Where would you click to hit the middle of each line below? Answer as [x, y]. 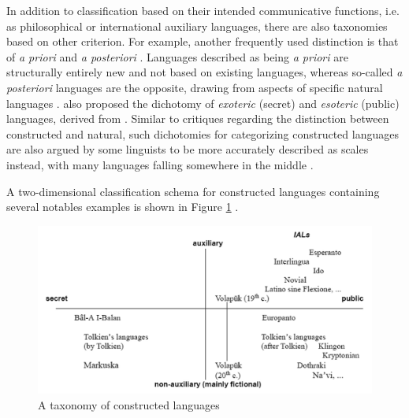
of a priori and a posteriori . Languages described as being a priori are [177, 56]
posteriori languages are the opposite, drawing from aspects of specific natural [195, 87]
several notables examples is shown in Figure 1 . [123, 207]
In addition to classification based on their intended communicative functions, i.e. [203, 10]
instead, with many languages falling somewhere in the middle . [160, 164]
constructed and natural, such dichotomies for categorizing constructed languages [203, 133]
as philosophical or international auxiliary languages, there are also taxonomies [197, 26]
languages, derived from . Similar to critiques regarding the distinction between [198, 118]
